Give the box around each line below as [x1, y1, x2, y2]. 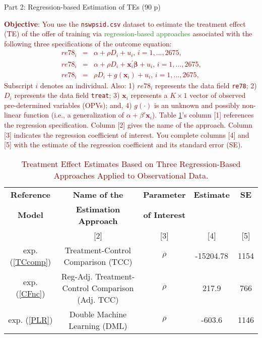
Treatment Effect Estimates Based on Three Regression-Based [21, 157, 241, 170]
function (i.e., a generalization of [23, 109, 124, 120]
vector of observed [189, 90, 246, 100]
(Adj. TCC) [77, 293, 119, 305]
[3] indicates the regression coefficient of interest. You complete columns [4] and [4, 129, 249, 140]
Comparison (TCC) [63, 255, 133, 267]
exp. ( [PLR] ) [8, 314, 53, 326]
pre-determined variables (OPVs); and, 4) [4, 99, 132, 110]
